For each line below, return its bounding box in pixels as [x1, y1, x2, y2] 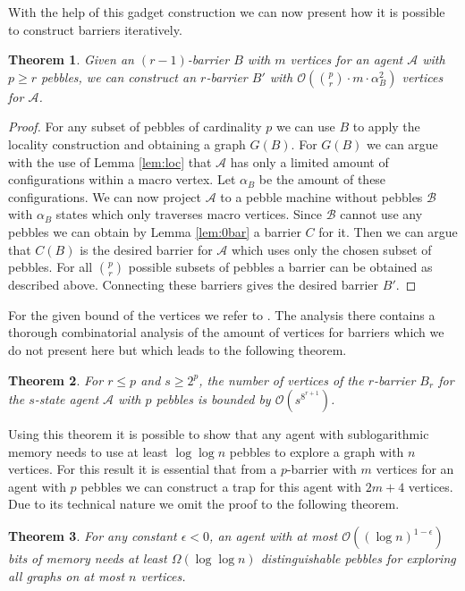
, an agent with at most [209, 527, 338, 545]
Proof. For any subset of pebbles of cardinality [8, 117, 262, 136]
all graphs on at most [8, 566, 125, 585]
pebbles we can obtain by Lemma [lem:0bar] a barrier [8, 222, 301, 241]
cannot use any [340, 205, 423, 224]
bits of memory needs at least [8, 549, 167, 568]
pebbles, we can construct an [41, 67, 197, 86]
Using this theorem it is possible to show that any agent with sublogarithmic [8, 425, 429, 443]
